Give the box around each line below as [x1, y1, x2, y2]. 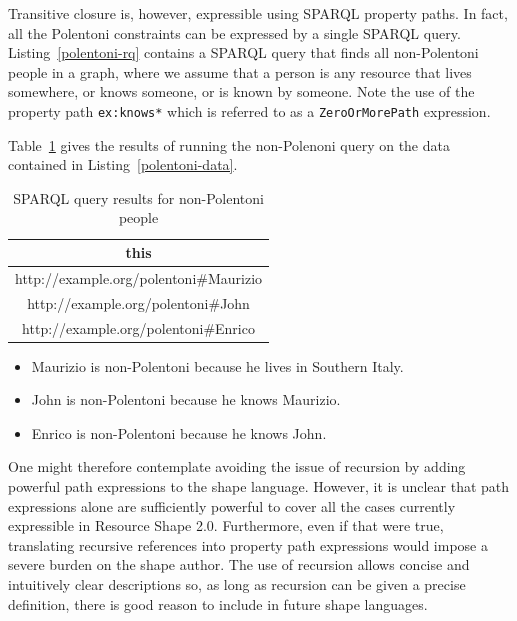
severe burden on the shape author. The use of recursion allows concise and [8, 554, 470, 575]
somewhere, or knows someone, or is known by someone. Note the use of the [8, 81, 475, 102]
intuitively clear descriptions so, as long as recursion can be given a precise [8, 573, 466, 594]
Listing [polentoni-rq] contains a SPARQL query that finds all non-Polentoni [8, 42, 479, 63]
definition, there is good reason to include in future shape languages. [8, 593, 428, 614]
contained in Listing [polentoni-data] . [8, 154, 238, 175]
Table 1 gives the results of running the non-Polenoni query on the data [8, 134, 450, 155]
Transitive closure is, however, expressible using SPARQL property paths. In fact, [8, 3, 508, 23]
